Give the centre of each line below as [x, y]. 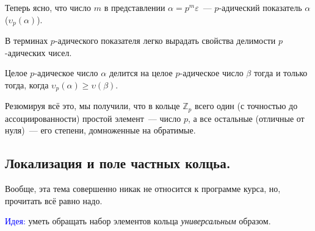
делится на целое [141, 73]
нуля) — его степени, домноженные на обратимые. [100, 130]
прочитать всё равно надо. [54, 200]
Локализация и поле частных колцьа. [118, 163]
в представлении [135, 7]
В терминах [27, 41]
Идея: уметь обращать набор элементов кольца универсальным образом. [138, 221]
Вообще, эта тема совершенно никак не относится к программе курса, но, [143, 189]
